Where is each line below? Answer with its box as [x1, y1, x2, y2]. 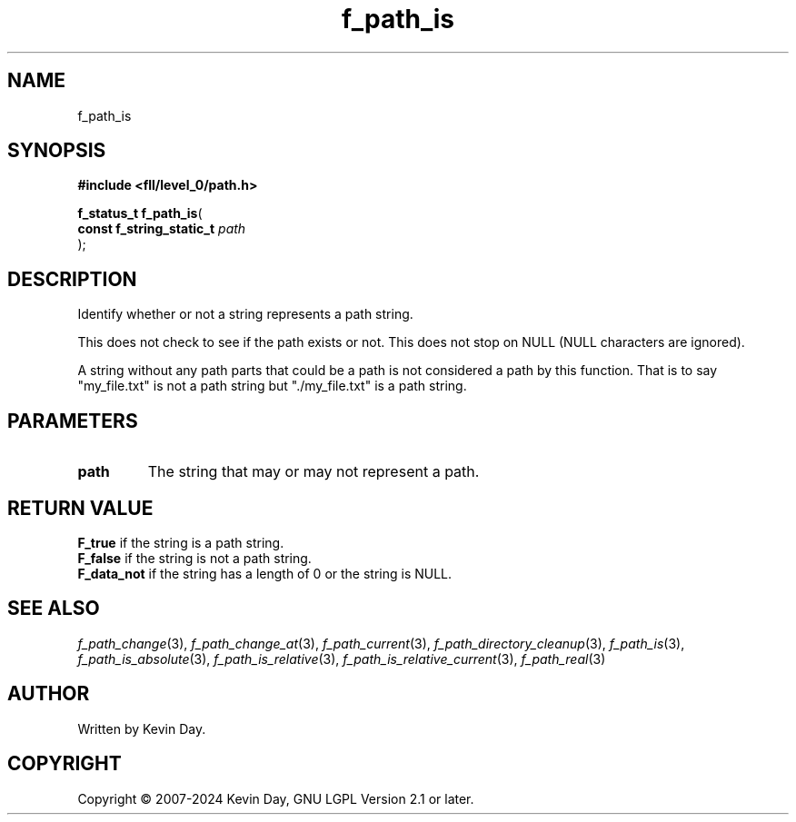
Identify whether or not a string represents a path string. [77, 306, 413, 322]
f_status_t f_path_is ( [77, 205, 203, 222]
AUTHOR [7, 682, 90, 706]
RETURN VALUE [7, 496, 154, 520]
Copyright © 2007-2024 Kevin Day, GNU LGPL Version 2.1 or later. [77, 790, 474, 807]
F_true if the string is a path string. [77, 534, 284, 550]
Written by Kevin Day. [77, 720, 206, 737]
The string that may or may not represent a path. [147, 462, 480, 481]
